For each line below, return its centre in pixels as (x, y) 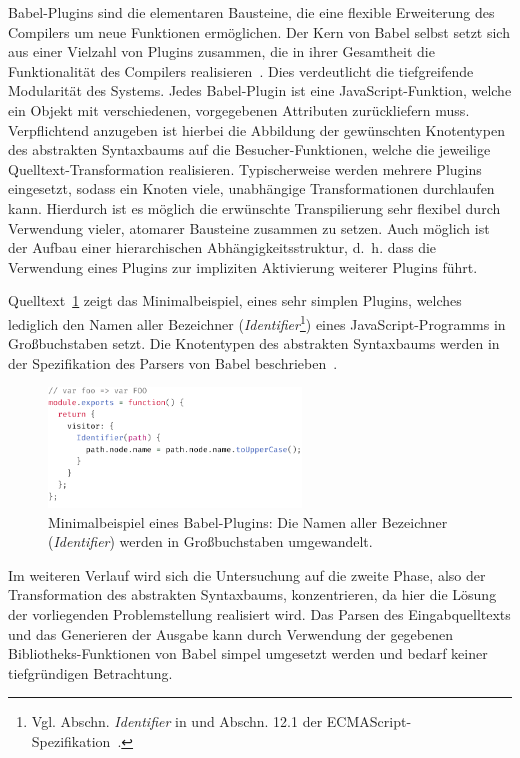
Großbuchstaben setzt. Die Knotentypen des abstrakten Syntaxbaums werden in (254, 343)
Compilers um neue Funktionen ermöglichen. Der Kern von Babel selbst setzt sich (259, 31)
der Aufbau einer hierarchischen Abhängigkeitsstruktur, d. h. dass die (222, 247)
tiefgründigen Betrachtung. (90, 672)
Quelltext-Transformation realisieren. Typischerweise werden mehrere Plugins (245, 168)
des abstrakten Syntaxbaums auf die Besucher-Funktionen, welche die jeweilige (249, 149)
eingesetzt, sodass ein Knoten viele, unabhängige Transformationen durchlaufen (251, 188)
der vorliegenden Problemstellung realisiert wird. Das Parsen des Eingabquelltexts (259, 614)
